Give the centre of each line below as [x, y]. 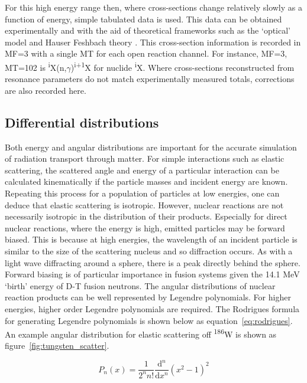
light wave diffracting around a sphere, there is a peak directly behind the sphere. [153, 262]
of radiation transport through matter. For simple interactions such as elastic [145, 158]
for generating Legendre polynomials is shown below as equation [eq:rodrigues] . [149, 320]
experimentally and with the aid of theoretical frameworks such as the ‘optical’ [148, 30]
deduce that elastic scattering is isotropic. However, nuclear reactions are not [144, 204]
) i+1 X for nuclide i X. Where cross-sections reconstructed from [182, 66]
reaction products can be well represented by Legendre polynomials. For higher [148, 297]
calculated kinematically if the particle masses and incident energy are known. [146, 181]
